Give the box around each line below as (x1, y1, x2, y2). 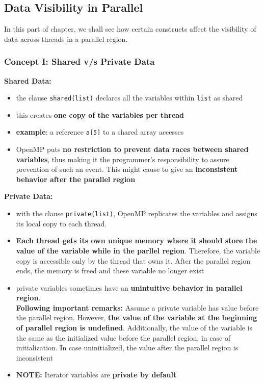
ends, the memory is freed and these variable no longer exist (16, 265, 204, 276)
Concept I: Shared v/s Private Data (4, 55, 155, 68)
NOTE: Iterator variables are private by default (16, 369, 177, 380)
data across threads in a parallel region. (4, 33, 128, 44)
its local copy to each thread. (16, 218, 107, 228)
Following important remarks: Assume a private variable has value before (16, 302, 259, 313)
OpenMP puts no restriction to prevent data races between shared (16, 144, 249, 155)
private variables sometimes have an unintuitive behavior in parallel (16, 282, 243, 293)
